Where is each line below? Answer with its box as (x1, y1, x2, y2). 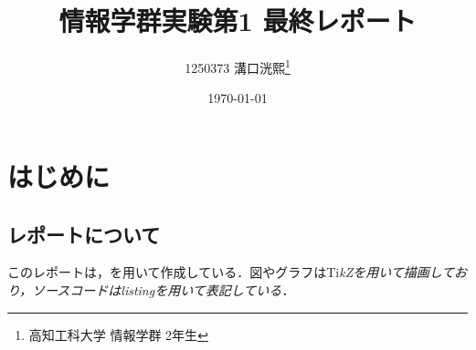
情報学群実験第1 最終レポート (58, 2, 417, 39)
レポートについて (7, 220, 161, 248)
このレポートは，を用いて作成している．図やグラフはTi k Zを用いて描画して (7, 262, 454, 282)
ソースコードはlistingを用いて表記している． (32, 280, 295, 299)
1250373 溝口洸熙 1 (185, 56, 291, 77)
